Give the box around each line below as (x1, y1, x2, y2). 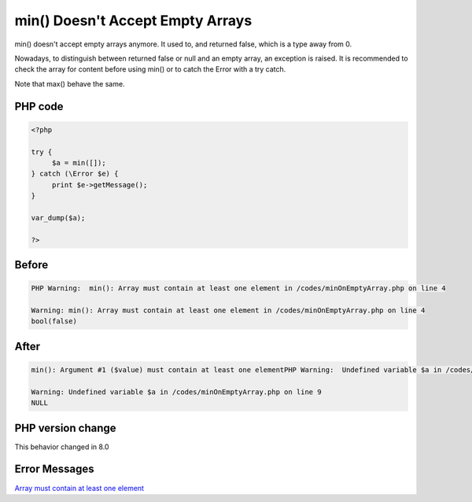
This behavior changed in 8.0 (14, 441, 109, 452)
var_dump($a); (31, 213, 86, 222)
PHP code (14, 99, 64, 113)
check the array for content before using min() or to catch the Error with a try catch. (14, 65, 286, 74)
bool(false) (31, 317, 78, 326)
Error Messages (14, 463, 94, 476)
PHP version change (14, 421, 117, 434)
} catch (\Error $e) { (31, 169, 119, 179)
